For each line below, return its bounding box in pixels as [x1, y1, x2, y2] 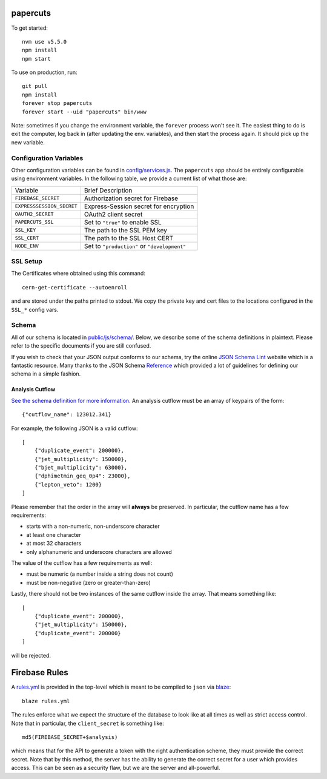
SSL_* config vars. [11, 306, 59, 313]
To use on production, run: [11, 69, 78, 76]
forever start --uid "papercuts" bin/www [22, 108, 147, 115]
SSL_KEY [15, 227, 36, 234]
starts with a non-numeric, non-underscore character [26, 522, 160, 530]
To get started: [11, 24, 48, 32]
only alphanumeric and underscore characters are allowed [26, 548, 172, 555]
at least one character [26, 531, 81, 538]
